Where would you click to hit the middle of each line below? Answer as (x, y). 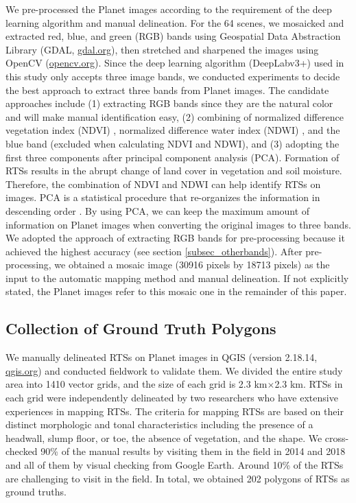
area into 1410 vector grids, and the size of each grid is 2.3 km (137, 384)
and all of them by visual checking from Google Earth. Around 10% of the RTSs (175, 465)
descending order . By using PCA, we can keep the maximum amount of (158, 210)
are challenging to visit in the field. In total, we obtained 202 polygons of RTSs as (178, 478)
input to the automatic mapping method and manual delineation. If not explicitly (177, 278)
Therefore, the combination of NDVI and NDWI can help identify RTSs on (163, 184)
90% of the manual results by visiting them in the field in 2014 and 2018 (193, 451)
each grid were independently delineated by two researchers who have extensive (172, 398)
